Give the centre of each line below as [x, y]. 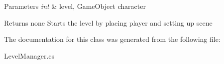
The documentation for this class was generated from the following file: [112, 39]
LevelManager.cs [29, 55]
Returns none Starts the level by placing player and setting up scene [108, 22]
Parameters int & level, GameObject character [75, 6]
